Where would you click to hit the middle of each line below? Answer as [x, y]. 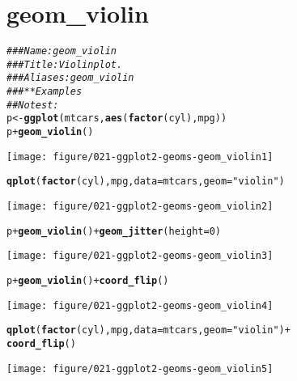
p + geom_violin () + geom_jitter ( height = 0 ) [114, 231]
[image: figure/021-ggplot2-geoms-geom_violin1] [140, 157]
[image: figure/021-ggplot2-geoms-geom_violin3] [140, 256]
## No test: [33, 105]
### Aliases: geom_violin [70, 78]
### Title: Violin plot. [65, 64]
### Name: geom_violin [62, 51]
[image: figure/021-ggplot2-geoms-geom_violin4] [140, 305]
